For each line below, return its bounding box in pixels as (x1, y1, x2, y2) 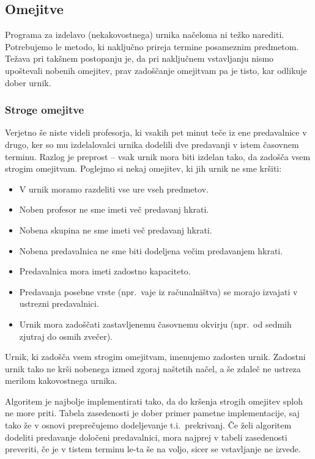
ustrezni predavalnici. (19, 297, 99, 310)
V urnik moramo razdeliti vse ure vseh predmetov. (19, 182, 209, 195)
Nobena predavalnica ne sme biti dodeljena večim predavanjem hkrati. (19, 244, 283, 257)
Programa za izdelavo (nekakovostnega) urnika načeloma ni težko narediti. (5, 28, 284, 41)
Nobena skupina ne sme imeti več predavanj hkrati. (19, 223, 212, 236)
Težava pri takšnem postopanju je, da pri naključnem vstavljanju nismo (5, 52, 274, 65)
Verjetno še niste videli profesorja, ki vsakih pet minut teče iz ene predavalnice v (5, 126, 307, 139)
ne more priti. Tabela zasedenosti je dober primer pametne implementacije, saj (5, 406, 300, 419)
